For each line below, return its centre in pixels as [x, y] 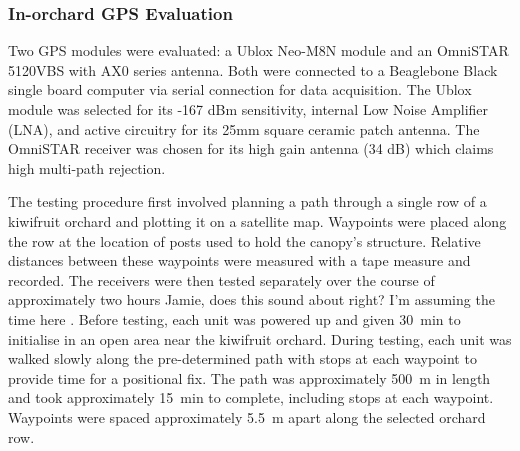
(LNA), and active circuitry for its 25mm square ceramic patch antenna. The [244, 128]
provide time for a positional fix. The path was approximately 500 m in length [249, 377]
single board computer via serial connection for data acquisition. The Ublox [240, 89]
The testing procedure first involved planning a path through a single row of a [247, 201]
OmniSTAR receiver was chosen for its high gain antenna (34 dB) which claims [251, 148]
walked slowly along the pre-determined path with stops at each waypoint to [242, 358]
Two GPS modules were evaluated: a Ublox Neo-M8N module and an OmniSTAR [258, 50]
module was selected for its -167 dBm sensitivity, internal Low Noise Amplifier [248, 109]
